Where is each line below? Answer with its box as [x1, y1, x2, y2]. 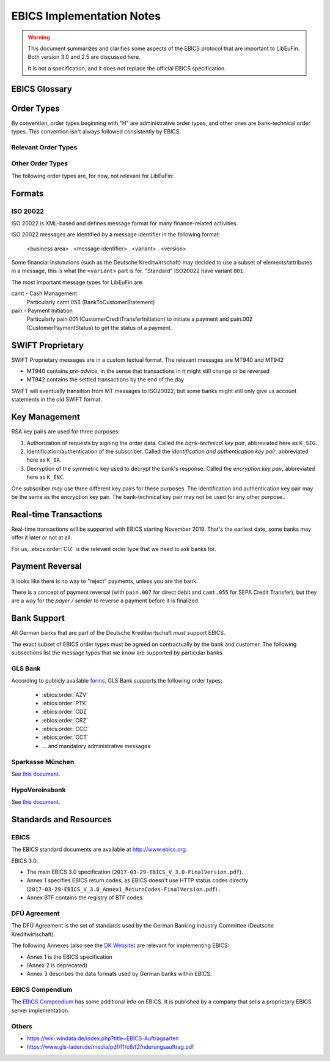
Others [11, 1022, 33, 1030]
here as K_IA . [26, 456, 62, 463]
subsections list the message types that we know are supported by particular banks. [11, 649, 224, 656]
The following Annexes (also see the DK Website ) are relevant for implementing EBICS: [11, 942, 230, 949]
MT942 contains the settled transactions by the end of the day [26, 376, 185, 383]
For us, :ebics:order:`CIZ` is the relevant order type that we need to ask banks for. [11, 545, 216, 552]
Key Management [11, 412, 81, 422]
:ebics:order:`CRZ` [42, 716, 89, 724]
